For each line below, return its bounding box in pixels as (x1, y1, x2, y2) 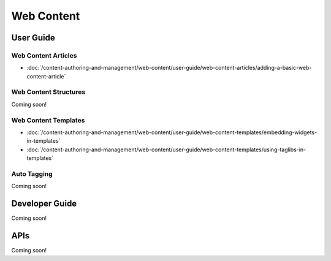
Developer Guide (11, 199, 77, 209)
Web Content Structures (11, 88, 86, 96)
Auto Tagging (11, 169, 53, 178)
